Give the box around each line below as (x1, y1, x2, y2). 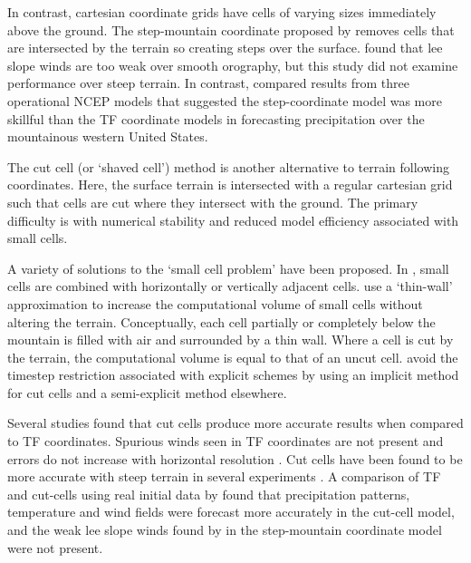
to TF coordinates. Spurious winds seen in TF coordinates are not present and (7, 432, 444, 451)
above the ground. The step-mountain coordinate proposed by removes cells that (7, 20, 455, 39)
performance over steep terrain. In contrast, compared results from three (7, 73, 410, 92)
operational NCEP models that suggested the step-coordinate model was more (7, 91, 442, 110)
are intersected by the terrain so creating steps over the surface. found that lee (7, 38, 443, 57)
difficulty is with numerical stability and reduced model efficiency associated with (7, 210, 459, 229)
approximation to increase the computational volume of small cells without (7, 294, 423, 313)
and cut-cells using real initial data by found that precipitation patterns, (7, 484, 410, 503)
